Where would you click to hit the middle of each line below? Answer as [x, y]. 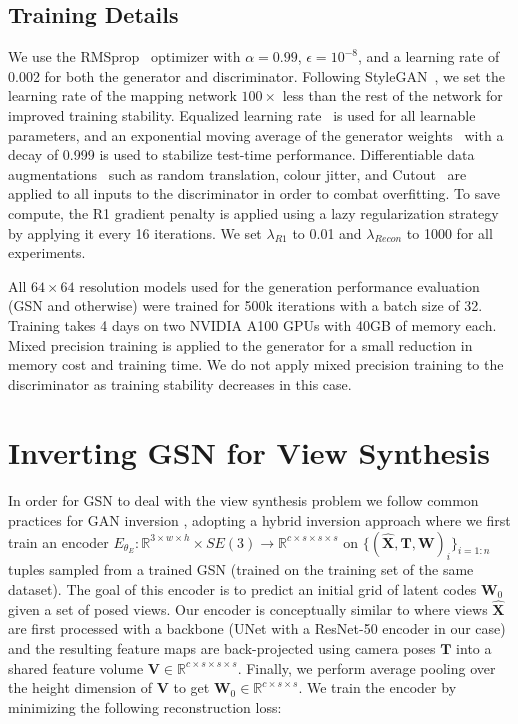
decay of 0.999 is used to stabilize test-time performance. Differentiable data [241, 154]
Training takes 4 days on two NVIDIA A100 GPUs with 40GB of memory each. [252, 324]
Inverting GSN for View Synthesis [249, 452]
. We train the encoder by [377, 687]
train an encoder [58, 541]
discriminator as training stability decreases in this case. [180, 383]
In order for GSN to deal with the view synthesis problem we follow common [243, 500]
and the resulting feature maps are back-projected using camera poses [222, 648]
